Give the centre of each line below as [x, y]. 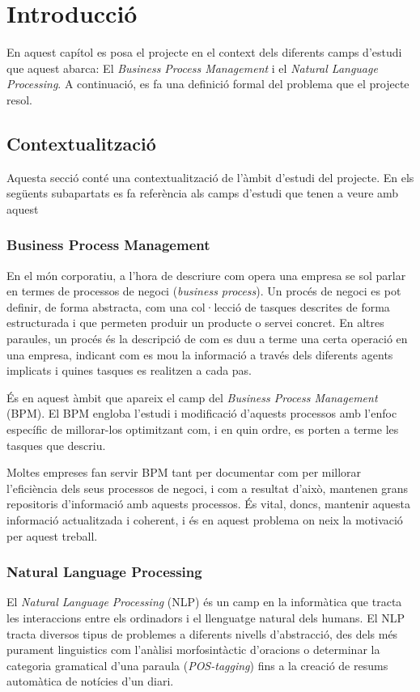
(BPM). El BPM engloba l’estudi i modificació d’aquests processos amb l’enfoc [202, 413]
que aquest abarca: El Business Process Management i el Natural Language [192, 68]
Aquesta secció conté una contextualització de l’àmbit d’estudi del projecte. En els [210, 177]
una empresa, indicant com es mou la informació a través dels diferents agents [200, 354]
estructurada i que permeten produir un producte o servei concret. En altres [195, 323]
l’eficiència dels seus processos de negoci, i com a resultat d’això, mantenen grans [208, 488]
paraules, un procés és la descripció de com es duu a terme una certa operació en [207, 339]
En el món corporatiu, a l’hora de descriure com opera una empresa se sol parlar [206, 275]
